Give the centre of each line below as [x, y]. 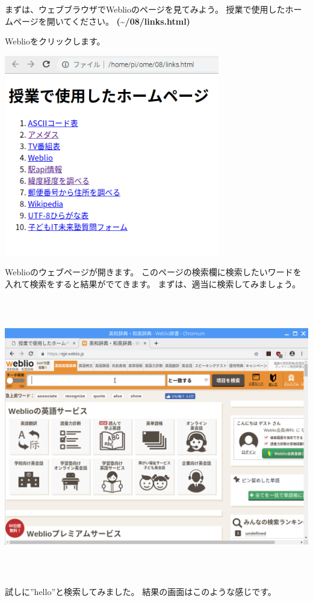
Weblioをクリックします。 [55, 41]
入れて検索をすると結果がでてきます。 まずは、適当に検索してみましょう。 [153, 283]
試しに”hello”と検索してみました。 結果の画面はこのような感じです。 [141, 591]
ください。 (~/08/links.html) [131, 21]
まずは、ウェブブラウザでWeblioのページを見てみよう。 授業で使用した [145, 9]
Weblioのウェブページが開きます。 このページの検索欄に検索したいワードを [153, 272]
